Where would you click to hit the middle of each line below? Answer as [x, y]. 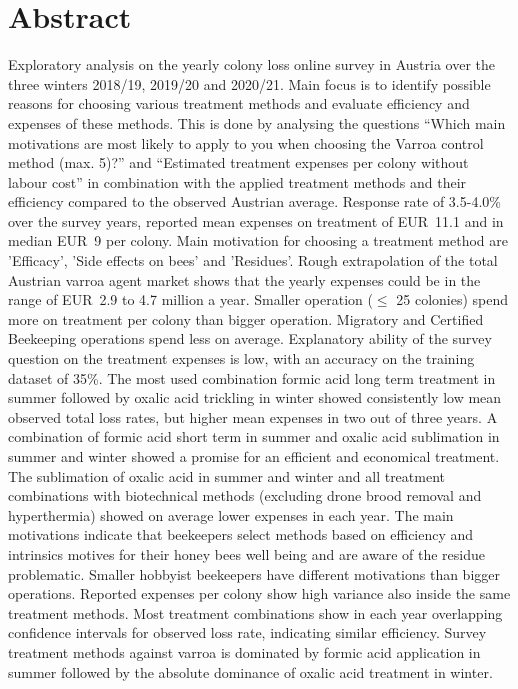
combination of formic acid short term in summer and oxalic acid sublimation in [254, 436]
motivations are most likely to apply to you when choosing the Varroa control [246, 142]
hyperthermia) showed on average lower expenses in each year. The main [231, 514]
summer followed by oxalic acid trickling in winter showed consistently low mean [255, 397]
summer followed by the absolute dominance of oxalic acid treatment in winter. [250, 671]
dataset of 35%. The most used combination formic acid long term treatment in [252, 377]
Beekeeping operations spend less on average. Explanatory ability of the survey [250, 338]
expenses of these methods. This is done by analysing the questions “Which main [257, 122]
